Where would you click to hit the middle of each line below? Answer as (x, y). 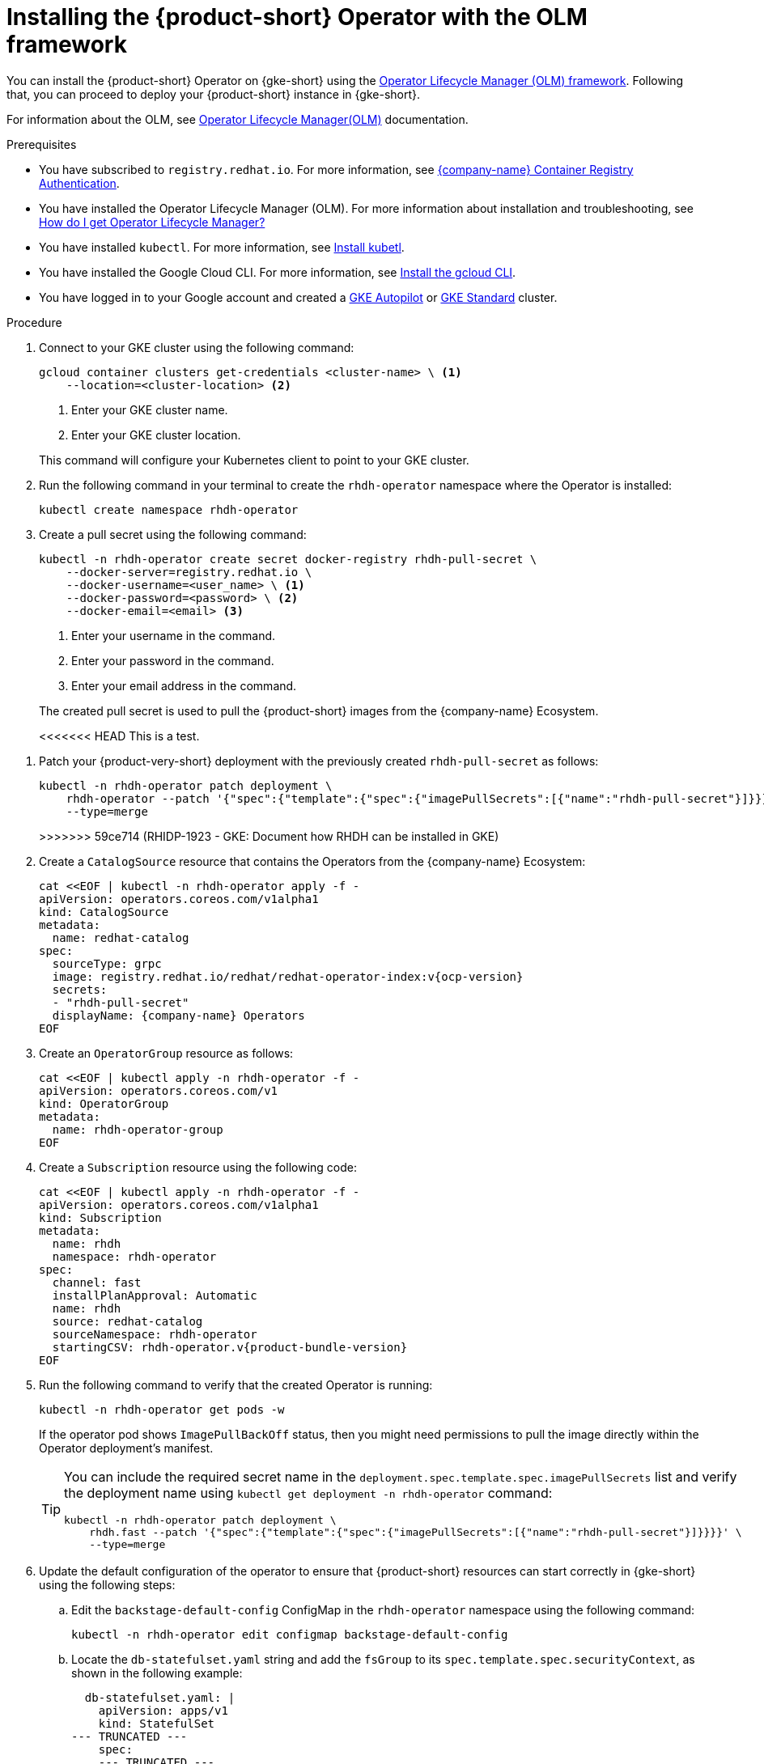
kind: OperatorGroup (104, 1103)
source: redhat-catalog (127, 1321)
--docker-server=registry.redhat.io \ (189, 572)
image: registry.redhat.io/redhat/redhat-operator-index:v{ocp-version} (288, 976)
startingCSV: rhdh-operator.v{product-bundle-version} (230, 1347)
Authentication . (79, 183)
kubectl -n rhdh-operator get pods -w (162, 1409)
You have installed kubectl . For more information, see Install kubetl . (222, 247)
